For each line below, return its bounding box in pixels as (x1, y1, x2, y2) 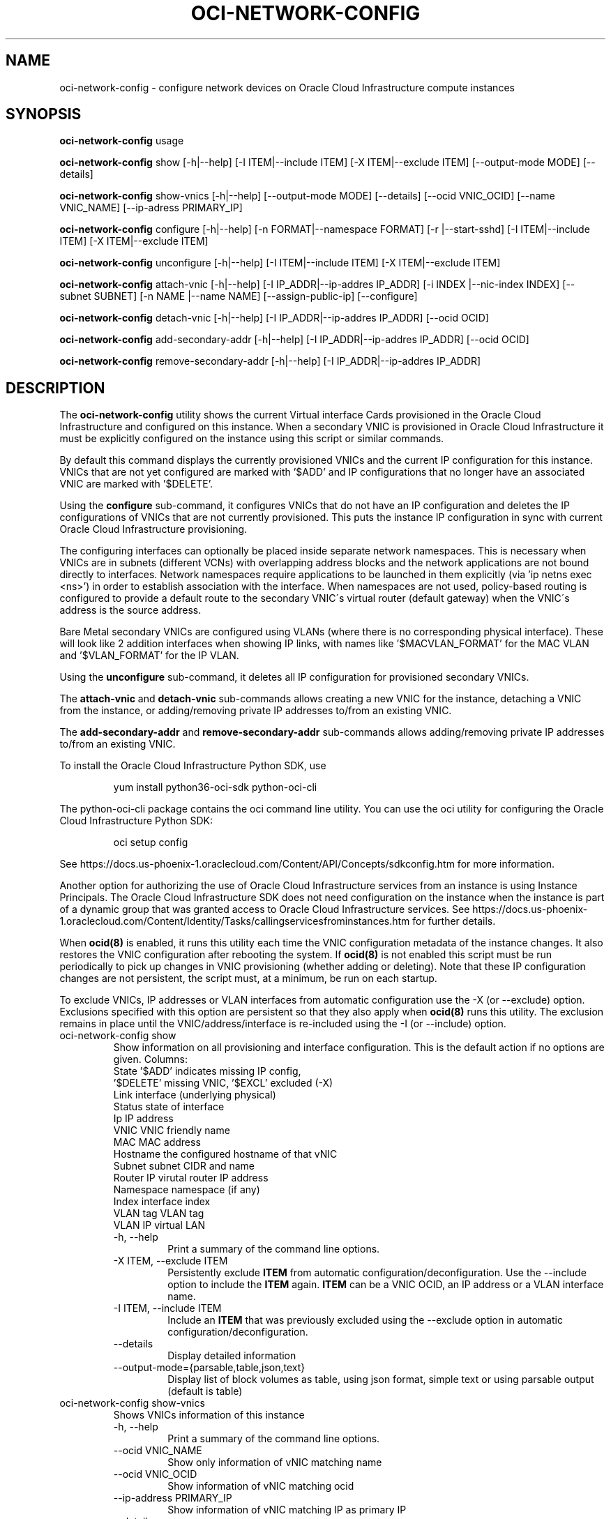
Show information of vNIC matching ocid (167, 1480, 354, 1492)
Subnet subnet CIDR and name (113, 1160, 255, 1172)
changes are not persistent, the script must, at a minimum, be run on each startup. (59, 972, 437, 985)
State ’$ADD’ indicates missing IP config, (113, 1065, 301, 1078)
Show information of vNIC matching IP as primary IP (167, 1504, 407, 1516)
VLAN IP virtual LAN (113, 1219, 206, 1232)
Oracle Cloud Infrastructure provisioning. (59, 523, 248, 536)
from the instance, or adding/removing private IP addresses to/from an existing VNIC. (59, 704, 452, 717)
